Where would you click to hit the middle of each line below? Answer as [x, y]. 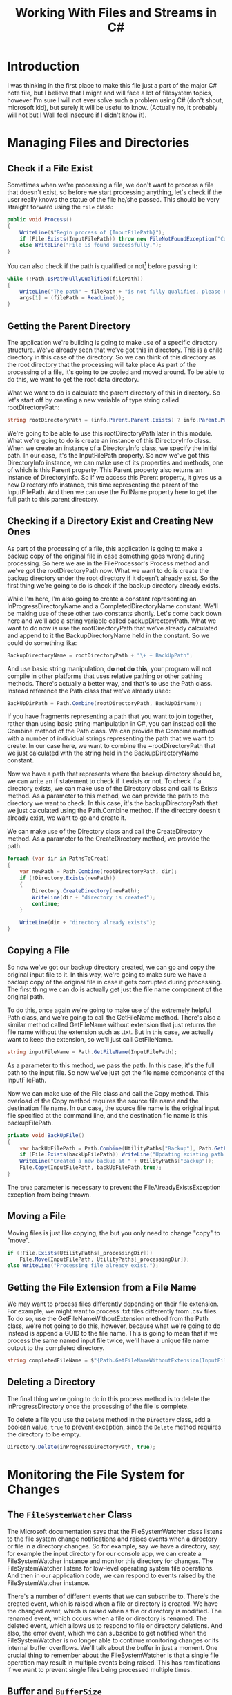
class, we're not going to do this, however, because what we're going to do [114, 1326]
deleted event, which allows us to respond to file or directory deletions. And [115, 1625]
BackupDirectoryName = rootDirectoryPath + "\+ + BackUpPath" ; [100, 655]
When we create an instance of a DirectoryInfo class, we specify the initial [113, 448]
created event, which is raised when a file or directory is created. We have [113, 1603]
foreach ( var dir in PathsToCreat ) [58, 859]
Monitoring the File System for [96, 1474]
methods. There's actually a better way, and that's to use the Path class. [110, 683]
